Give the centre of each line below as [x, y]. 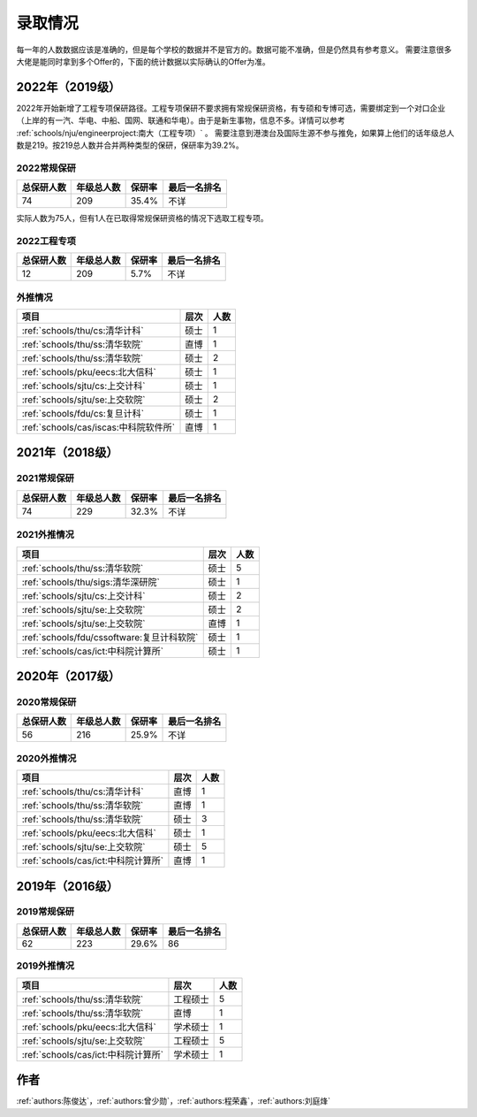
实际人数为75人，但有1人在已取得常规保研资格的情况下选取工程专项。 [142, 218]
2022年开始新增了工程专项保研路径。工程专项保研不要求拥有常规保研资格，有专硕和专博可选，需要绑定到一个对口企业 [231, 108]
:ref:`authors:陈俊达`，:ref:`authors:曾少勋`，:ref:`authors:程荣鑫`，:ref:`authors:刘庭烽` [174, 1101]
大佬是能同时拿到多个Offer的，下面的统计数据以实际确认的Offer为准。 [144, 61]
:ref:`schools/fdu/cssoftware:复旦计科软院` [110, 637]
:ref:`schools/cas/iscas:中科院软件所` [98, 427]
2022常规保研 [46, 168]
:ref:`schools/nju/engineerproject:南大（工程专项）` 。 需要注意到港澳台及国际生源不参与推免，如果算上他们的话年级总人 [235, 133]
